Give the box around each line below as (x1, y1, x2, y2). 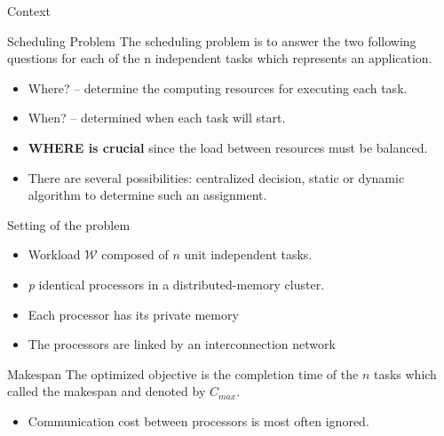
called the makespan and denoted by (7, 382, 206, 400)
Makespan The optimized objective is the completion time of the (7, 364, 359, 383)
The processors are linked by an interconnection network (28, 335, 336, 353)
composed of (101, 245, 169, 264)
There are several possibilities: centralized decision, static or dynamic (28, 168, 405, 186)
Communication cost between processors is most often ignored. (28, 411, 369, 430)
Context (7, 2, 51, 20)
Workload (28, 245, 81, 264)
